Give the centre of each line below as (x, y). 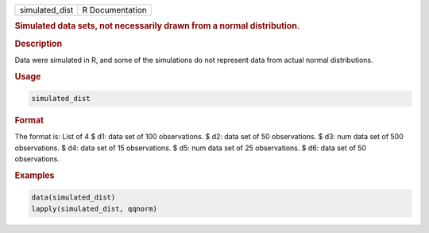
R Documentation (114, 10)
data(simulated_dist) (73, 198)
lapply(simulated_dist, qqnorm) (95, 208)
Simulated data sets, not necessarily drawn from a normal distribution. (157, 26)
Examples (35, 175)
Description (39, 44)
